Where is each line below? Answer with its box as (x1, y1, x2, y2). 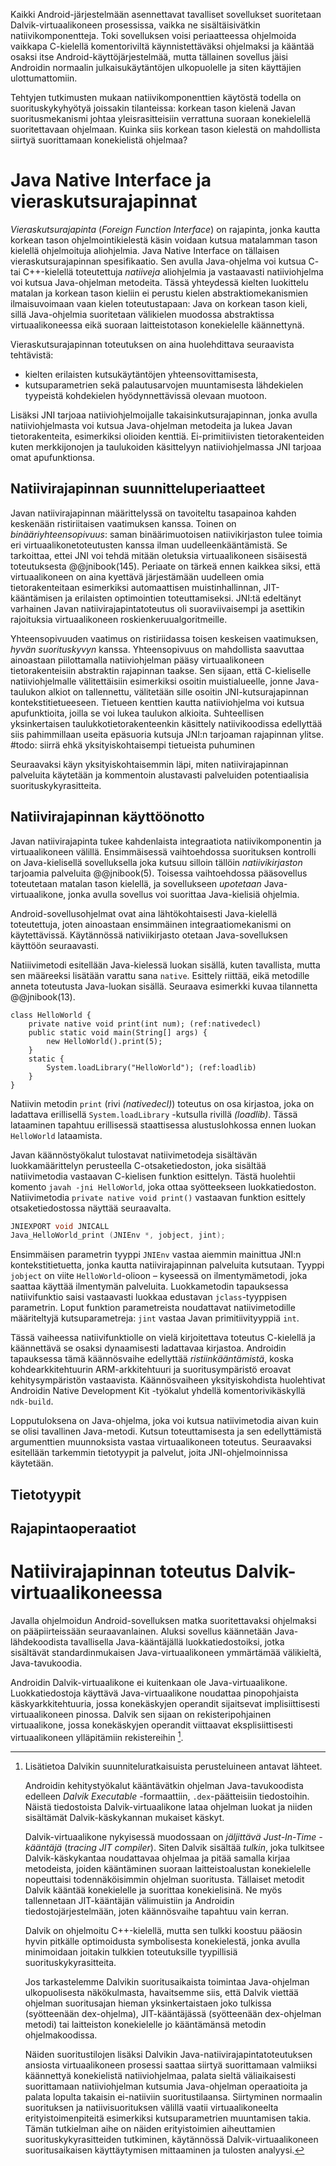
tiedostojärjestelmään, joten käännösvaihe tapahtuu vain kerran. (24, 1905, 289, 1917)
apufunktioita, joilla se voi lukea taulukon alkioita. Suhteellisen (10, 707, 265, 719)
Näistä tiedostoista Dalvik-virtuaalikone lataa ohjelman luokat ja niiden (24, 1800, 313, 1813)
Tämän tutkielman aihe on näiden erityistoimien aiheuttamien (24, 2122, 276, 2134)
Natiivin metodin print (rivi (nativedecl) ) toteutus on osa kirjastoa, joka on (10, 1097, 315, 1109)
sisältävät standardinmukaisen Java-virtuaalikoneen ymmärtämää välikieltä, (10, 1647, 322, 1659)
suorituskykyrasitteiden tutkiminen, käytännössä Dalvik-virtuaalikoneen (24, 2133, 319, 2145)
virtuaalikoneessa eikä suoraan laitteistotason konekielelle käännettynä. (10, 319, 305, 331)
